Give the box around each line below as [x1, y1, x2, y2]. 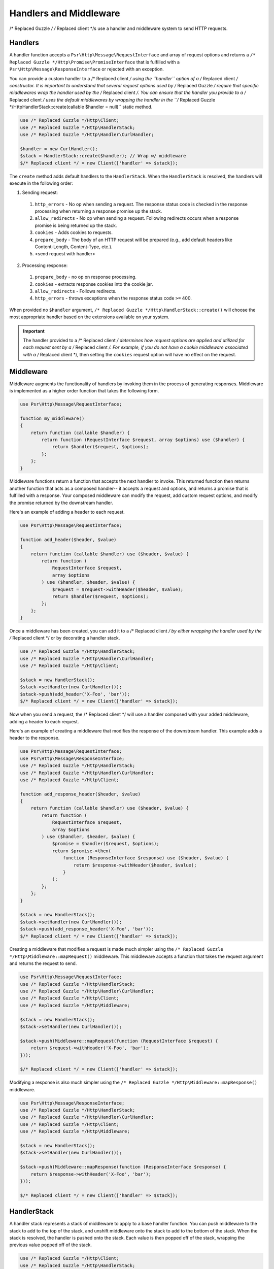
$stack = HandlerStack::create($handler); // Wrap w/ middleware [20, 153, 186, 159]
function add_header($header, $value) [20, 537, 117, 543]
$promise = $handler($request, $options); [52, 841, 159, 847]
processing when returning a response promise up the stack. [35, 208, 162, 214]
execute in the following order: [9, 180, 73, 186]
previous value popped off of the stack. [9, 1242, 92, 1248]
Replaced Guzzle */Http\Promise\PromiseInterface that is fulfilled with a [9, 59, 180, 65]
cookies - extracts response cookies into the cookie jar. [35, 281, 153, 287]
